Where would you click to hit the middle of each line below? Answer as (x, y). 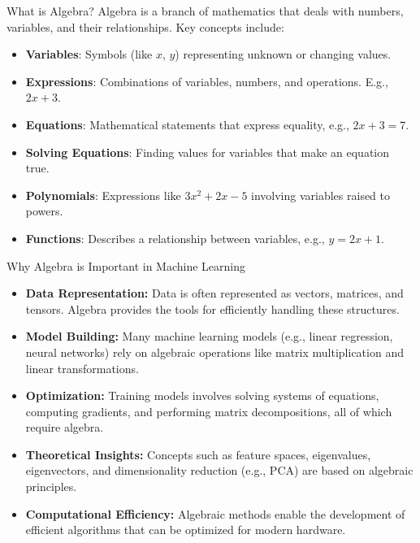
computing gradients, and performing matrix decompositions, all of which (209, 411)
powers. (44, 211)
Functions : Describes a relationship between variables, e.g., (175, 238)
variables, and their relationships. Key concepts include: (145, 26)
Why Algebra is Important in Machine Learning (126, 265)
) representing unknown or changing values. (283, 54)
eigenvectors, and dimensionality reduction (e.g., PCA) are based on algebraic (219, 470)
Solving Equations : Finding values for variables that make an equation (208, 152)
